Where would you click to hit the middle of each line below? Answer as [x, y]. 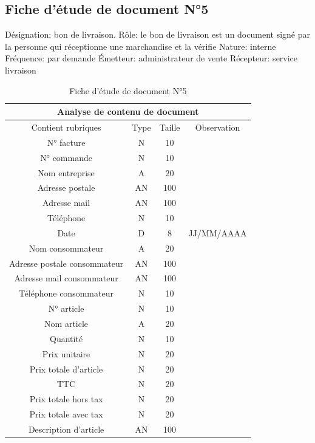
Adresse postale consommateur [66, 263]
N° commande [66, 157]
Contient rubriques [66, 127]
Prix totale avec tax [66, 414]
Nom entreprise [66, 172]
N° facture [66, 142]
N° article [66, 308]
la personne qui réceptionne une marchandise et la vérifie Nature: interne [141, 46]
